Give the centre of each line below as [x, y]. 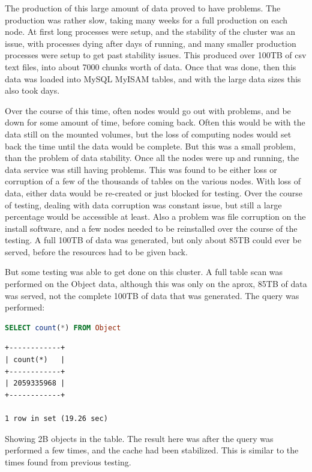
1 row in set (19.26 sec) [56, 419]
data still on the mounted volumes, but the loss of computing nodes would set [148, 134]
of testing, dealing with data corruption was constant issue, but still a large [143, 204]
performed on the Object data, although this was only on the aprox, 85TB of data [156, 284]
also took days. [32, 90]
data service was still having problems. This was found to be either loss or [141, 169]
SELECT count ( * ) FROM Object [63, 328]
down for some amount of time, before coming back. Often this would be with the [155, 122]
